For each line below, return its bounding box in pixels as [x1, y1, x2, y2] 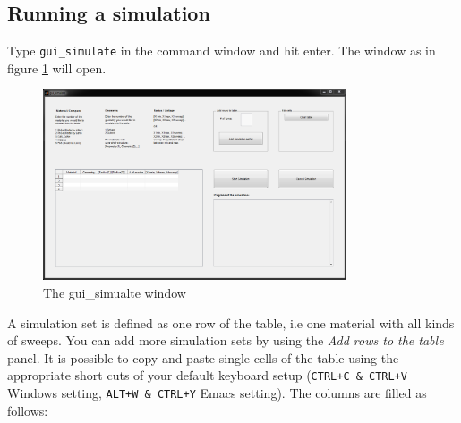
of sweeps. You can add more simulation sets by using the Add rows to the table [7, 331, 444, 350]
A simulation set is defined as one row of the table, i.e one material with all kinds [7, 313, 455, 332]
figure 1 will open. [7, 58, 107, 77]
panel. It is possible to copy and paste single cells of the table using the [7, 348, 399, 367]
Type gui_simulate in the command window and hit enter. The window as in [7, 41, 436, 60]
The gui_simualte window [43, 283, 186, 302]
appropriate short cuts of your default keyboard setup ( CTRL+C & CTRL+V [7, 366, 407, 385]
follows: [7, 401, 48, 419]
